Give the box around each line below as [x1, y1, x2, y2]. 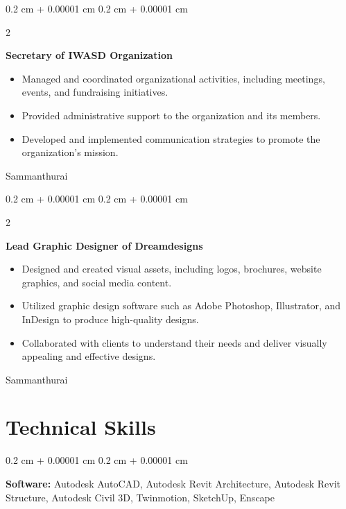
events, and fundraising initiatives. [21, 85, 168, 99]
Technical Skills [6, 413, 156, 441]
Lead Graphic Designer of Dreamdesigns [6, 238, 203, 252]
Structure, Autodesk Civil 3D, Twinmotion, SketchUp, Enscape [6, 490, 275, 504]
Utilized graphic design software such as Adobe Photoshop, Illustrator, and [21, 298, 341, 313]
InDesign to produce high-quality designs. [21, 311, 199, 326]
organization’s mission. [21, 145, 119, 159]
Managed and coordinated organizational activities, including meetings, [21, 71, 325, 85]
